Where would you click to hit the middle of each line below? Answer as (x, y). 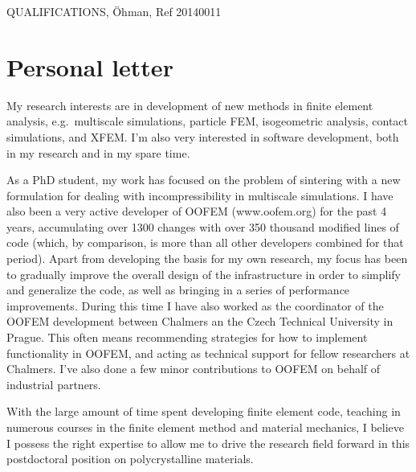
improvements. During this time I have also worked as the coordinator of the (195, 305)
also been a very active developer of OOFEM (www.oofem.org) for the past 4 (197, 211)
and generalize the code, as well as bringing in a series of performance (178, 290)
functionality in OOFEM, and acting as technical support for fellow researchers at (208, 353)
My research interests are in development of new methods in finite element (190, 105)
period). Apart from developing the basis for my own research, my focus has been (207, 259)
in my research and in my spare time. (98, 152)
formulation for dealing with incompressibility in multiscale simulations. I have (200, 195)
